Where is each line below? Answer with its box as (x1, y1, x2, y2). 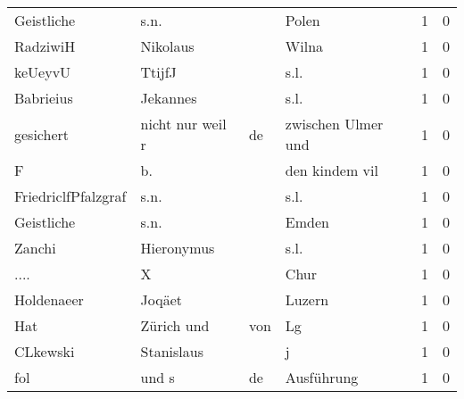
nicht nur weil (140, 113, 227, 134)
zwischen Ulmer (285, 113, 384, 134)
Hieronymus (140, 237, 215, 258)
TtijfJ (140, 62, 177, 82)
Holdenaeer (14, 289, 84, 310)
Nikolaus (140, 36, 195, 56)
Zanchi (14, 237, 56, 258)
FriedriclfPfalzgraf (14, 186, 127, 206)
